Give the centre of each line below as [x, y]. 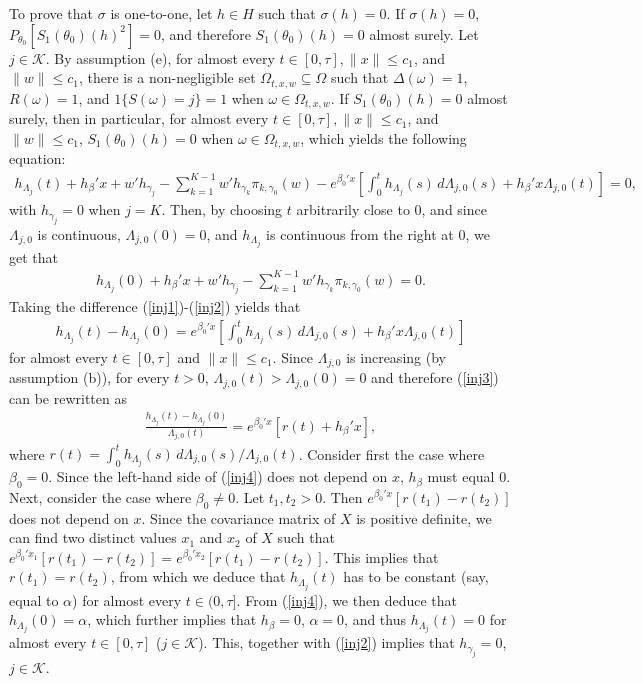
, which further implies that [172, 619]
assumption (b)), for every [89, 377]
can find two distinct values [93, 537]
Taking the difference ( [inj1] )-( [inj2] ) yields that [155, 306]
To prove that [51, 13]
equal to [34, 599]
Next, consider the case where [100, 496]
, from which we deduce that [198, 576]
